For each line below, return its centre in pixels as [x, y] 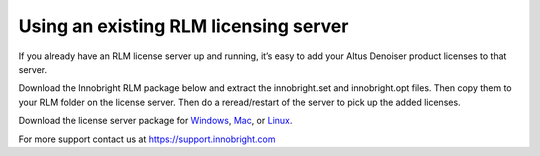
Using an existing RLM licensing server [183, 26]
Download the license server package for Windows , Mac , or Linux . [155, 121]
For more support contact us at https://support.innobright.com [147, 139]
